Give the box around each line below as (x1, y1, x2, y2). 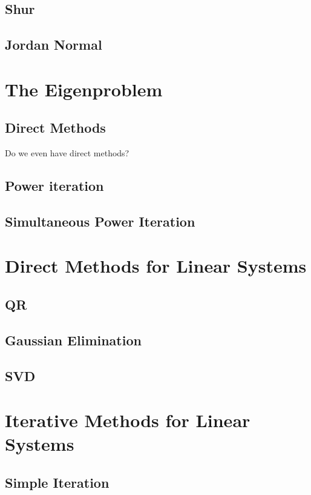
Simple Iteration (5, 473, 110, 491)
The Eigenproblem (5, 76, 163, 101)
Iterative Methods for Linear (5, 408, 250, 433)
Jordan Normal (5, 35, 102, 54)
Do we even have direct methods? (5, 147, 129, 159)
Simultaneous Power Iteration (5, 211, 195, 230)
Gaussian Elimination (5, 330, 142, 349)
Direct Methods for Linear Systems (5, 253, 307, 278)
